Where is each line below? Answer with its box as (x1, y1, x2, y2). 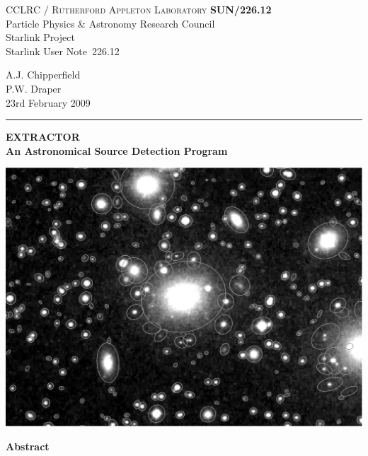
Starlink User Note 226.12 (6, 43, 120, 58)
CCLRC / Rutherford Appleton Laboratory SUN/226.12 (6, 2, 272, 16)
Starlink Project (6, 30, 75, 45)
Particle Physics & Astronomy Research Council (6, 16, 215, 30)
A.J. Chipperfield (6, 67, 81, 82)
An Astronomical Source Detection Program (6, 143, 228, 158)
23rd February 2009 (6, 95, 91, 110)
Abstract (6, 438, 50, 453)
